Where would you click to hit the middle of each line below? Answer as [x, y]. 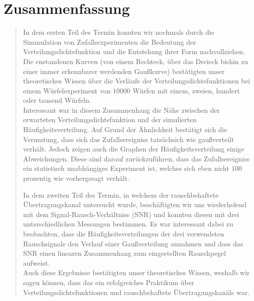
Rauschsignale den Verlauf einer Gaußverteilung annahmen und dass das [133, 243]
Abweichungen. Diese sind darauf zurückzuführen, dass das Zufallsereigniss [136, 158]
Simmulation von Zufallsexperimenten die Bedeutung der [109, 41]
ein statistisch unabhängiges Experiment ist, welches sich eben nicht [126, 168]
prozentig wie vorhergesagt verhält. [76, 178]
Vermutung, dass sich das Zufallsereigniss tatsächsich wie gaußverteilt [128, 139]
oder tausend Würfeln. [57, 100]
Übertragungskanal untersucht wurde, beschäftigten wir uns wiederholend [135, 204]
